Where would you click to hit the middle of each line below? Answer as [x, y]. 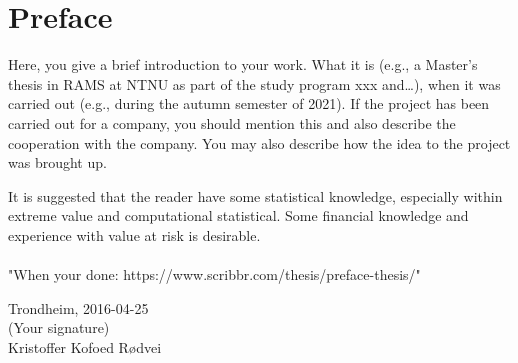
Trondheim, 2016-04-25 [78, 307]
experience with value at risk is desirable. [134, 234]
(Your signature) [59, 327]
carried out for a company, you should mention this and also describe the [232, 122]
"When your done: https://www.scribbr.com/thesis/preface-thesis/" [214, 274]
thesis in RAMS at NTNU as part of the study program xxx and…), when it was [254, 83]
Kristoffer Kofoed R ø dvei [85, 346]
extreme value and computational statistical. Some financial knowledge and [238, 215]
